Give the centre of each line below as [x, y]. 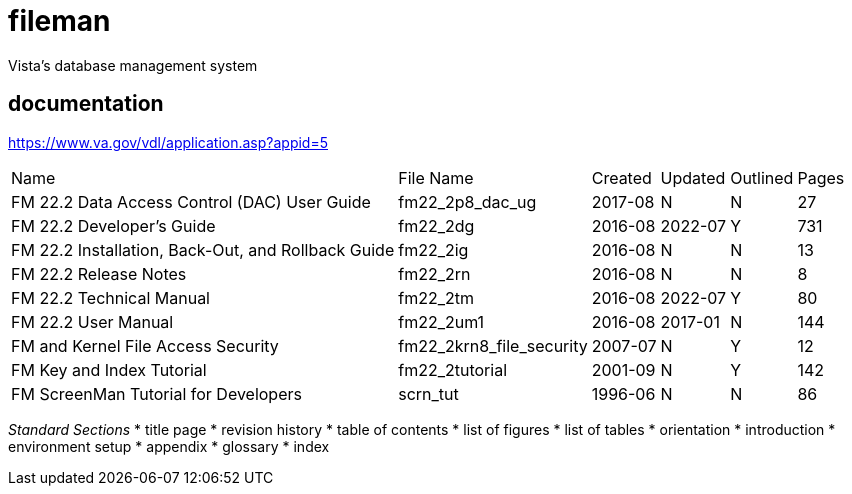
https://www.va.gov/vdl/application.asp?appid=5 [168, 142]
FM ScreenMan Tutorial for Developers [156, 393]
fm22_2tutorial [453, 369]
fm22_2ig [433, 249]
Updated [693, 177]
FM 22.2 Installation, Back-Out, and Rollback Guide [203, 249]
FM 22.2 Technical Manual [110, 297]
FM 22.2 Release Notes [99, 273]
